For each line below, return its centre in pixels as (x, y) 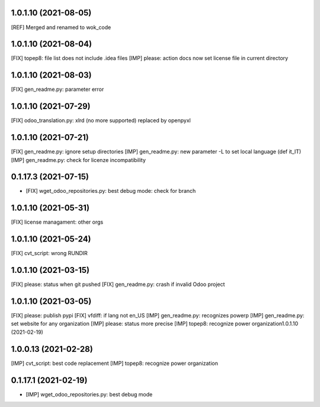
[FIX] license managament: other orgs (57, 222)
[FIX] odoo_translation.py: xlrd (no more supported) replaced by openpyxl (101, 120)
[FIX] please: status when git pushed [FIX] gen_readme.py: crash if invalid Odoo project (118, 284)
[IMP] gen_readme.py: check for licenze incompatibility (79, 160)
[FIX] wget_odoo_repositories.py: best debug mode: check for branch (111, 191)
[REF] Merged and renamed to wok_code (61, 27)
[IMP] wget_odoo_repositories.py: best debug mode (89, 394)
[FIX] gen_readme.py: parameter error (57, 90)
